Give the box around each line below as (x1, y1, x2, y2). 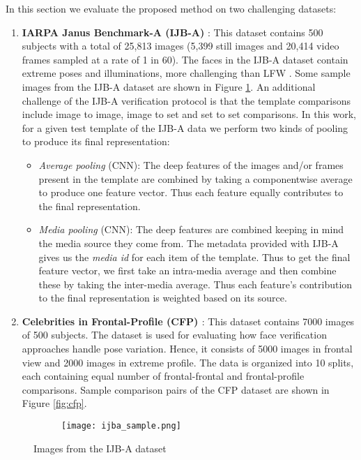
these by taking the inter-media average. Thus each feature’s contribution (38, 276, 353, 291)
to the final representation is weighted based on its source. (38, 290, 287, 305)
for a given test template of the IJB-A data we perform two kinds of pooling (22, 120, 348, 135)
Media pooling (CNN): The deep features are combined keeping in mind (38, 222, 344, 237)
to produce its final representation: (22, 134, 170, 149)
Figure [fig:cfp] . (22, 396, 87, 410)
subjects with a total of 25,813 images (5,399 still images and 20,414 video (22, 38, 339, 53)
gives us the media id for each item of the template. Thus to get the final (38, 249, 351, 264)
